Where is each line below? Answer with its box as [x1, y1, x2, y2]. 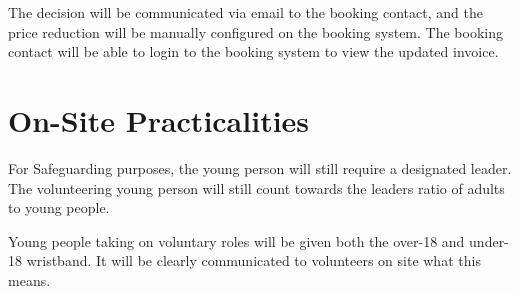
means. [8, 269, 51, 290]
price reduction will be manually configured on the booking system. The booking [8, 21, 503, 42]
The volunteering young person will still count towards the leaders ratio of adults [8, 177, 505, 198]
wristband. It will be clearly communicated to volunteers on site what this [26, 250, 481, 271]
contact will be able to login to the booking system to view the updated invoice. [8, 41, 499, 62]
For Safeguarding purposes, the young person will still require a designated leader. [8, 157, 512, 178]
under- [469, 230, 509, 251]
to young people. [8, 197, 110, 218]
